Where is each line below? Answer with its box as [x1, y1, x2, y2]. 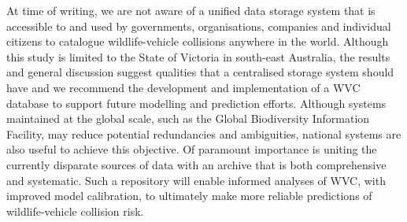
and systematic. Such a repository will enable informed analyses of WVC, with [6, 172, 386, 188]
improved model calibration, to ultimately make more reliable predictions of [6, 187, 372, 204]
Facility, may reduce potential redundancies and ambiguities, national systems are [6, 125, 401, 142]
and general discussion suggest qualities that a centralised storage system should [6, 64, 394, 80]
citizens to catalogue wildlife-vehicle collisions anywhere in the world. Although [6, 33, 389, 50]
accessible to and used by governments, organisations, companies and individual [6, 17, 391, 34]
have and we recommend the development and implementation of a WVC [6, 79, 361, 95]
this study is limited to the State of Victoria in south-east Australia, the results [6, 48, 390, 65]
